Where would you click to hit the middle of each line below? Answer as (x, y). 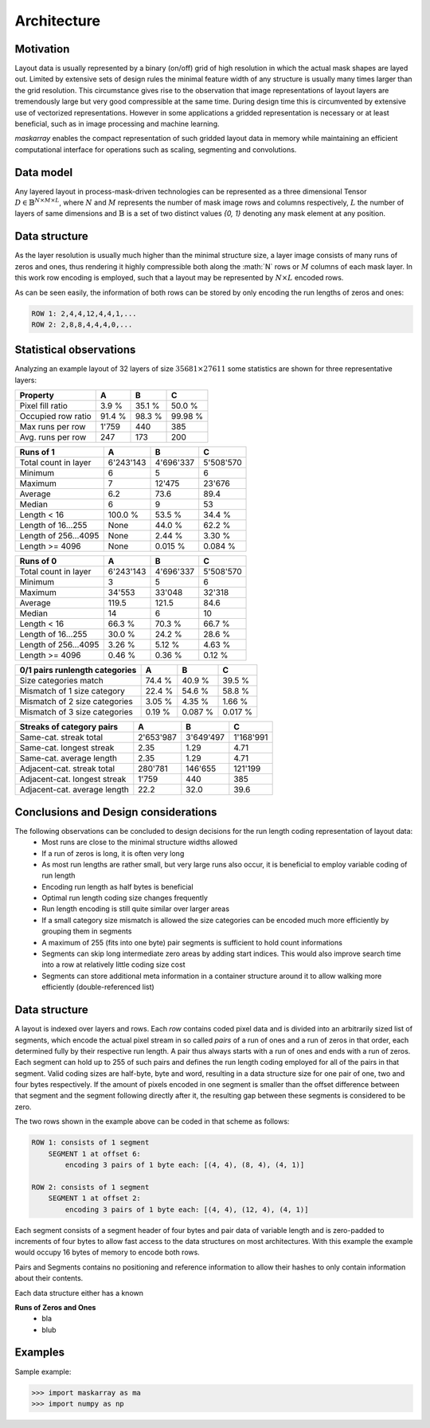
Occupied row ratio (55, 417)
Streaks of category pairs (69, 727)
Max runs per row (53, 427)
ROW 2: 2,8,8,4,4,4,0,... (82, 324)
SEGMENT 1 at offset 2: (94, 1198)
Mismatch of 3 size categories (76, 712)
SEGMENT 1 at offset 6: (94, 1154)
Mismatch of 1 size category (72, 691)
